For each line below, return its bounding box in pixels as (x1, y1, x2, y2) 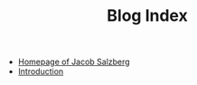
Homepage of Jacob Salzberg (17, 56, 130, 68)
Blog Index (107, 5, 188, 26)
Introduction (17, 66, 64, 77)
